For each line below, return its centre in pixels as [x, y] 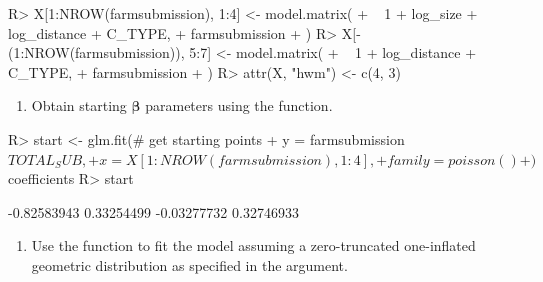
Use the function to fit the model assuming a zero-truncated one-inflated [253, 245]
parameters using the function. [239, 105]
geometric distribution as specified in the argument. [189, 264]
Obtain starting [79, 105]
